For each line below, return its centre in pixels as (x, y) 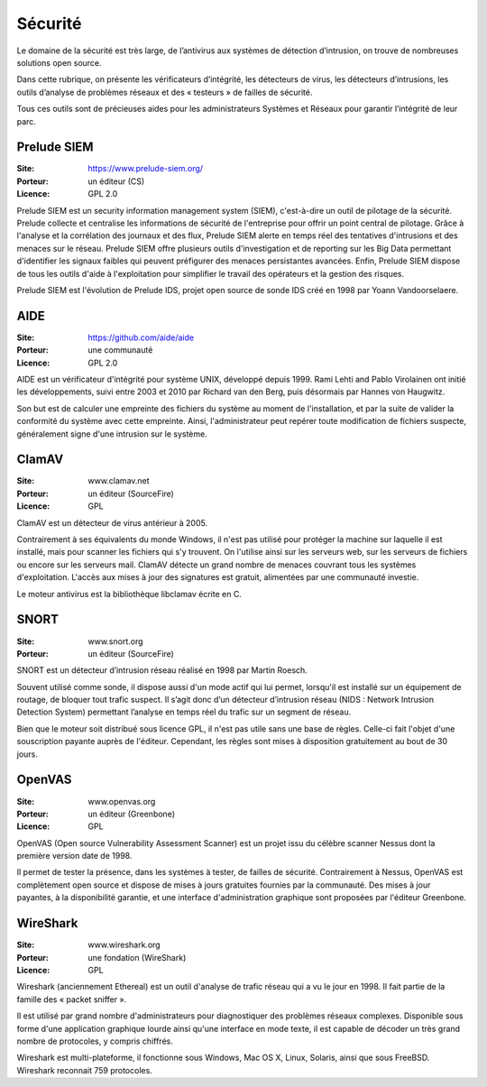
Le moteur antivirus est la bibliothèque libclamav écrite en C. (129, 594)
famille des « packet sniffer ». (72, 999)
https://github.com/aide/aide (141, 337)
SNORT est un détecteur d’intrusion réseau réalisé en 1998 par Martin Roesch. (162, 670)
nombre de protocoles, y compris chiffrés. (95, 1041)
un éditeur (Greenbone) (132, 814)
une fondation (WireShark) (137, 957)
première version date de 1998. (74, 856)
